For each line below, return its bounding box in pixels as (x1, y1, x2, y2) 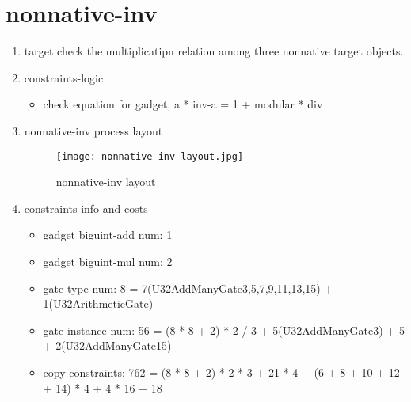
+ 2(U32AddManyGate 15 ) (43, 337, 172, 354)
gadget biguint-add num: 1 (43, 226, 173, 243)
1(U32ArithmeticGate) (43, 295, 154, 312)
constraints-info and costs (24, 199, 148, 216)
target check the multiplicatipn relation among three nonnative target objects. (24, 43, 404, 59)
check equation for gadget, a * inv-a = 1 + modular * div (43, 96, 323, 112)
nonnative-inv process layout (24, 122, 163, 138)
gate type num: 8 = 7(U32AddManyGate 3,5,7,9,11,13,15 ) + (43, 279, 333, 296)
